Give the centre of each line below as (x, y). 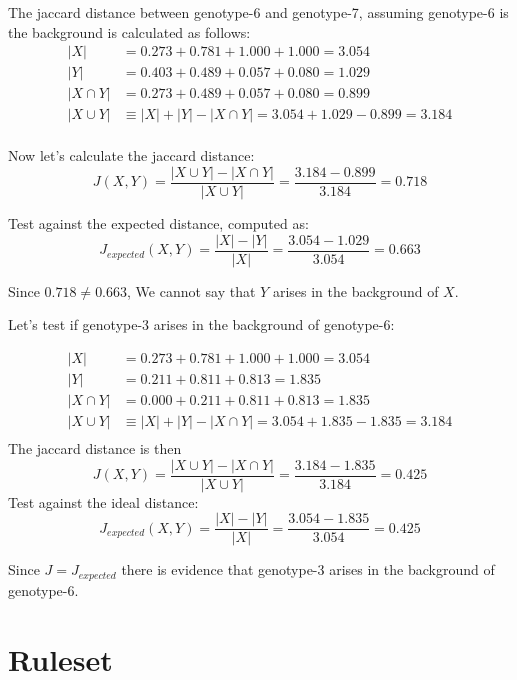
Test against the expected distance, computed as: (158, 223)
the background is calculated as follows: (129, 31)
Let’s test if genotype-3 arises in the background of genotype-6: (201, 324)
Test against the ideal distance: (103, 501)
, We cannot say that (191, 290)
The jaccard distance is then (95, 448)
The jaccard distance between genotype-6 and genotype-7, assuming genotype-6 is (258, 12)
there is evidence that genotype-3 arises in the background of (308, 569)
